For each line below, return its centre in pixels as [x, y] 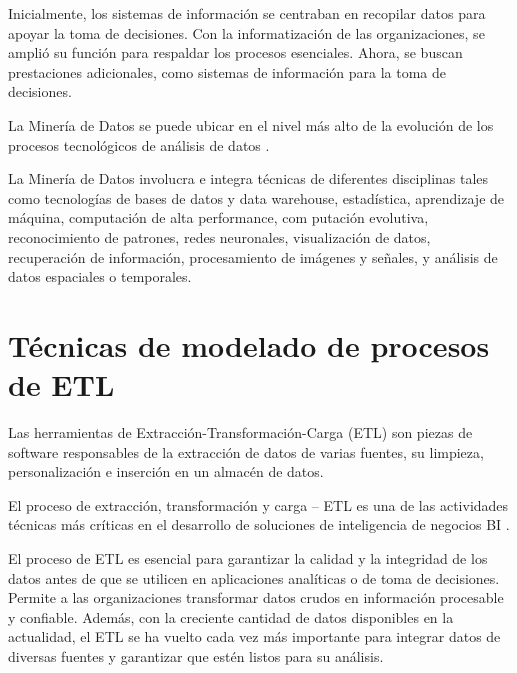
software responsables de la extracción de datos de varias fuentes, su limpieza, [246, 451]
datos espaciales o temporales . [100, 276]
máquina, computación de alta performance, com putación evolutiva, [218, 217]
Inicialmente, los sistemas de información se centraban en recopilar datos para [247, 13]
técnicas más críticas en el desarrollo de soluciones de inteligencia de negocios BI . [259, 524]
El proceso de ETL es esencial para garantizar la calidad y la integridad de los [248, 558]
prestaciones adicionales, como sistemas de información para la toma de [227, 71]
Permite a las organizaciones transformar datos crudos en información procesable [256, 597]
